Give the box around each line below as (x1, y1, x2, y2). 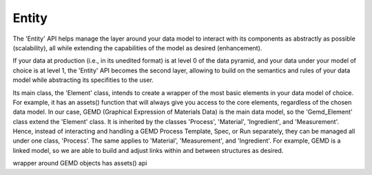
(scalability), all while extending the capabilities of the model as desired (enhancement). (12, 43, 262, 52)
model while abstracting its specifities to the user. (12, 76, 154, 84)
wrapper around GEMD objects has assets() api (12, 159, 147, 167)
